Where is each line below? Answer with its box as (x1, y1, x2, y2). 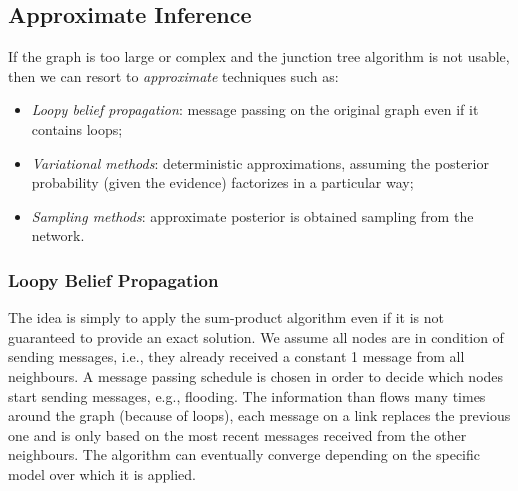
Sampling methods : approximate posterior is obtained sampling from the (31, 205, 474, 226)
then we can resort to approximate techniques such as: (8, 65, 339, 86)
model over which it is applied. (8, 463, 196, 484)
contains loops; (31, 118, 123, 139)
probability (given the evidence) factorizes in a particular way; (31, 172, 414, 193)
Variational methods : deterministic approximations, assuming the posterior (31, 152, 489, 173)
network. (31, 225, 85, 246)
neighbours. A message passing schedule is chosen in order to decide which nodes (8, 365, 504, 386)
